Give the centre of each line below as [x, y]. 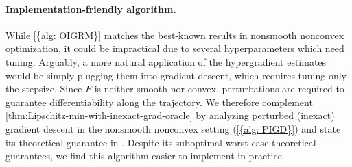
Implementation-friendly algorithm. [91, 9]
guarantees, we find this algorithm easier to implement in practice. [145, 156]
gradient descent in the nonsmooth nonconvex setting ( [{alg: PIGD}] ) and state [173, 128]
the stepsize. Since [44, 89]
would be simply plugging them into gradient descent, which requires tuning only [176, 75]
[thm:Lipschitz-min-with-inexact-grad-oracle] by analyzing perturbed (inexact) [170, 115]
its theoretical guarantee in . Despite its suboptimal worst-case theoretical [161, 142]
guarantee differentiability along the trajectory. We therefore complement [159, 102]
